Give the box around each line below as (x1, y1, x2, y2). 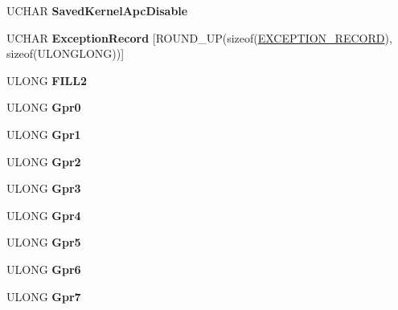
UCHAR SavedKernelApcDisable (6, 2, 188, 18)
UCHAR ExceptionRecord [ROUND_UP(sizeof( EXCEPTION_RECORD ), (6, 29, 392, 46)
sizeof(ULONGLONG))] (6, 45, 125, 62)
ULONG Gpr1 (6, 125, 81, 142)
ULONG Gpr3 (6, 180, 81, 197)
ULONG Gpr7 (6, 288, 81, 304)
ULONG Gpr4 (6, 206, 81, 223)
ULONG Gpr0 (6, 99, 81, 116)
